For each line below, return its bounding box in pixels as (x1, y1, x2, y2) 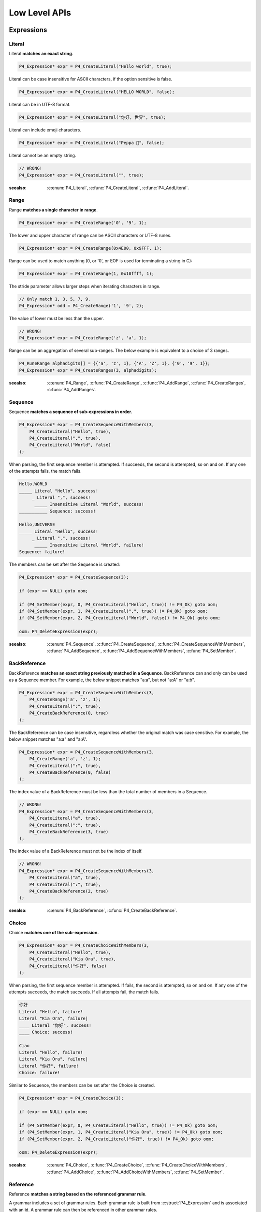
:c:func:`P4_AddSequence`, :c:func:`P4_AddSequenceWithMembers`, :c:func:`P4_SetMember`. (47, 648, 236, 654)
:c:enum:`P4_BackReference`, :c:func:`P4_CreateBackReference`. (47, 908, 177, 913)
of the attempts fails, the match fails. (9, 468, 82, 474)
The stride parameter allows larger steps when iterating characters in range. (9, 283, 160, 289)
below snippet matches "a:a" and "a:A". (9, 736, 87, 742)
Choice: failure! (19, 1070, 60, 1076)
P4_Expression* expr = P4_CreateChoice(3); (19, 1096, 124, 1101)
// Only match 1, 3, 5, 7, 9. (19, 296, 91, 302)
